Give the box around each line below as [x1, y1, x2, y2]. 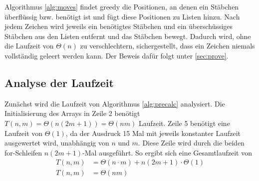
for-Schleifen [4, 147, 42, 157]
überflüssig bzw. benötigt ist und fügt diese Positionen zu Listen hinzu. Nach [4, 11, 240, 21]
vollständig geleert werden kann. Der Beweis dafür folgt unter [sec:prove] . [4, 50, 229, 60]
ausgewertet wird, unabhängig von [4, 137, 109, 148]
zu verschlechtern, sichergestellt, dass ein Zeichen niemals [80, 40, 255, 51]
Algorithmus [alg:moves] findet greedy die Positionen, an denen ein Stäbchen [4, 1, 239, 11]
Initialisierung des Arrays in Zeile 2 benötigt [4, 108, 140, 118]
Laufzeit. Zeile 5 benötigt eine [138, 117, 230, 128]
